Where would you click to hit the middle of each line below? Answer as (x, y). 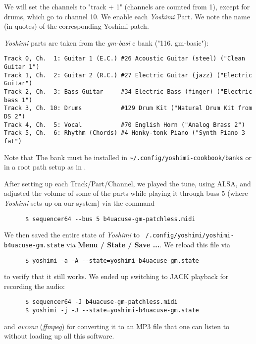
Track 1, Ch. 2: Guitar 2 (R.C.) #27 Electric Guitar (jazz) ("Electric (128, 75)
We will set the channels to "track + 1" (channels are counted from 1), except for (127, 6)
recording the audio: (34, 286)
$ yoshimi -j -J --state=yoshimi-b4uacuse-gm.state (112, 311)
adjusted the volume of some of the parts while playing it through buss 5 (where (126, 193)
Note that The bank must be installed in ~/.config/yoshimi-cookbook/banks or (128, 157)
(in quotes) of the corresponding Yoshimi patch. (77, 26)
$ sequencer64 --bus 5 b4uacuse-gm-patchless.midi (110, 219)
